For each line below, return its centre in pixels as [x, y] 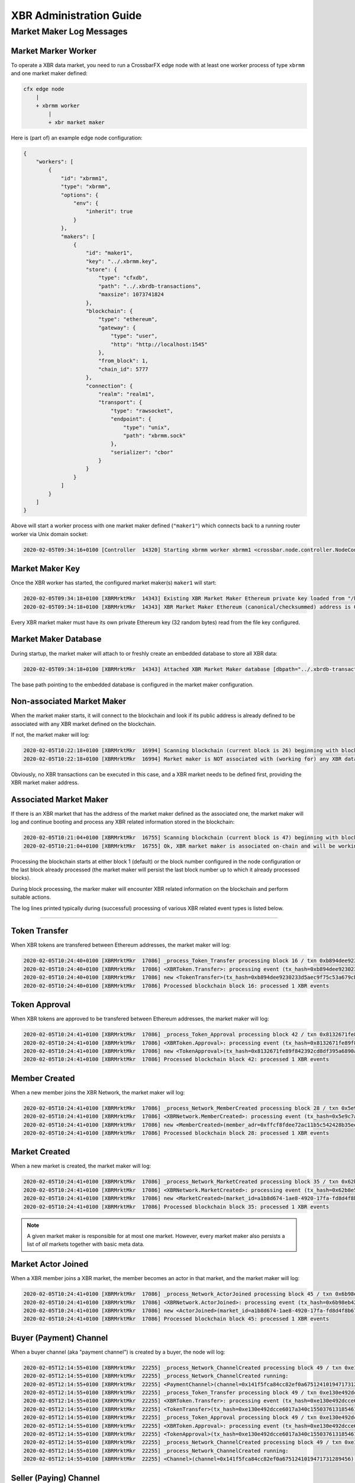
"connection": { [109, 386]
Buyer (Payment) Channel [59, 1338]
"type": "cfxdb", [123, 278]
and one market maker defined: [49, 74]
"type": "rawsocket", [142, 410]
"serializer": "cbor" [142, 452]
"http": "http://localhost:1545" [159, 344]
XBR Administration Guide [76, 15]
